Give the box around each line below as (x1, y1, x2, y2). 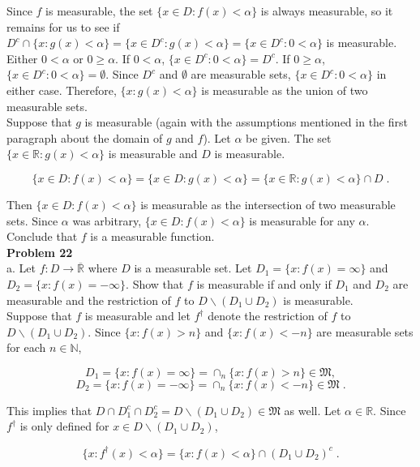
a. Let (6, 259, 36, 276)
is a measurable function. (90, 228, 215, 245)
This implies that (6, 401, 92, 418)
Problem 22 (6, 243, 73, 260)
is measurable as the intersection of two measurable (140, 195, 396, 212)
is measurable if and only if (196, 275, 332, 292)
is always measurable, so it (260, 2, 393, 19)
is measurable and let (84, 307, 191, 324)
